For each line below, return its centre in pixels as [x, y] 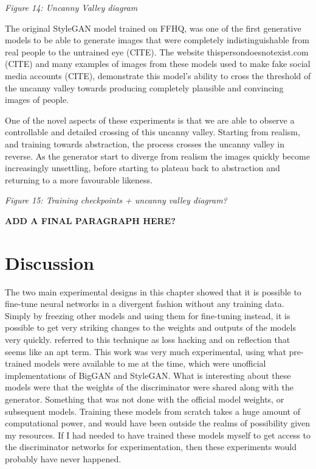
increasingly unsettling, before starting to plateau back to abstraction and [143, 168]
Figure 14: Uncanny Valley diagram [71, 7]
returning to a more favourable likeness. [79, 179]
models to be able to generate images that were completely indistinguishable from [157, 40]
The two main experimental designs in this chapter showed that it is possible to [153, 291]
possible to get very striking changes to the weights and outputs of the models [150, 327]
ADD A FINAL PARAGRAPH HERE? [90, 220]
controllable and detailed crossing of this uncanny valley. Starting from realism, [153, 132]
